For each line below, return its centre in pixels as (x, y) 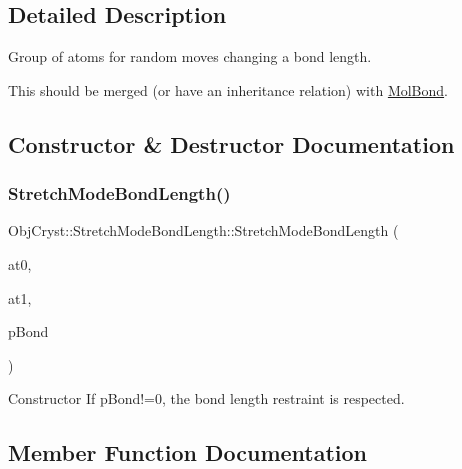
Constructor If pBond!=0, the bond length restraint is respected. (206, 398)
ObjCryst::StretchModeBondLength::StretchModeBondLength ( (203, 230)
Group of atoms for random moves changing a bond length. (190, 56)
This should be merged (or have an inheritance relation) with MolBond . (228, 89)
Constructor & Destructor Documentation (231, 143)
